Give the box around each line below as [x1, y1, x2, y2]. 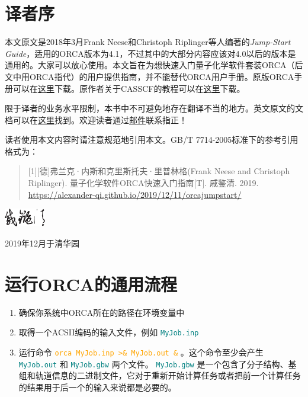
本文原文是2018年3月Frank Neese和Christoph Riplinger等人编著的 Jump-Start [5, 36, 291, 48]
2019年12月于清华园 [5, 236, 79, 249]
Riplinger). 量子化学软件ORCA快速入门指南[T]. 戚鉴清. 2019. [28, 177, 259, 189]
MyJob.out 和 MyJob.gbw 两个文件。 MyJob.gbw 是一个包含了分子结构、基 [18, 357, 297, 370]
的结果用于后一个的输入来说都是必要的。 [18, 380, 177, 393]
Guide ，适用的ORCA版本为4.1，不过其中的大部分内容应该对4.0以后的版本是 [5, 47, 296, 59]
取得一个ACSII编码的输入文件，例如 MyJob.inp [18, 326, 199, 338]
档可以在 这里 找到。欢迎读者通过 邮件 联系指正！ [5, 113, 187, 126]
